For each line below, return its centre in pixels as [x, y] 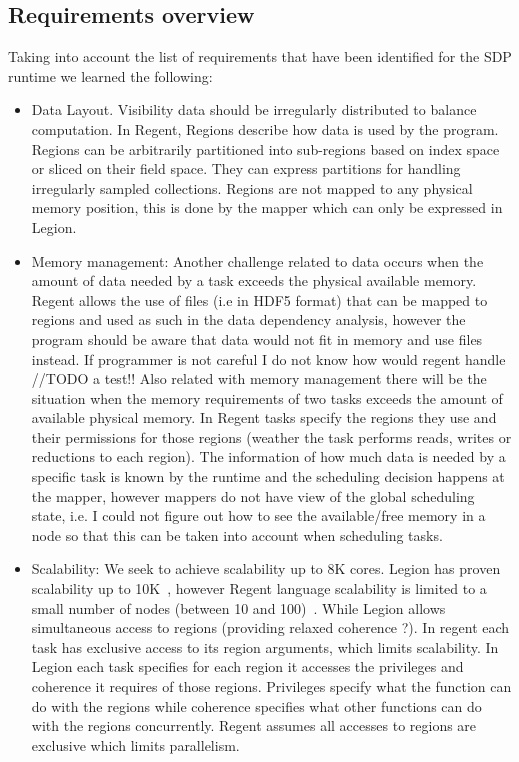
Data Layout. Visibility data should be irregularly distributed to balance [254, 109]
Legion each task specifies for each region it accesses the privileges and [247, 666]
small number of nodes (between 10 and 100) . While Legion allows [238, 607]
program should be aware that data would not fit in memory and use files [257, 338]
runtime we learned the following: [110, 75]
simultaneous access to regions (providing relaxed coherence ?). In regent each [270, 627]
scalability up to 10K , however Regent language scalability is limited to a [259, 588]
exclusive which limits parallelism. [135, 744]
